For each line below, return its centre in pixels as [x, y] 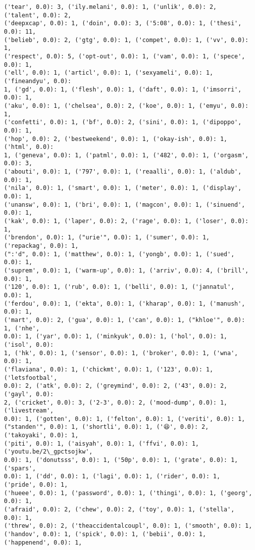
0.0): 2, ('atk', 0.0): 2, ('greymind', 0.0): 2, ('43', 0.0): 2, [116, 386]
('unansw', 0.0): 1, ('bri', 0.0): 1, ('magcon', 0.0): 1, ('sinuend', [125, 205]
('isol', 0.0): [29, 344]
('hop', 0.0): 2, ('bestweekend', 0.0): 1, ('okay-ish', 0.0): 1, [116, 139]
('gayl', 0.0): [29, 394]
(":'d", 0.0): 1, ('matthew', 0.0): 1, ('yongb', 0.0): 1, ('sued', [119, 254]
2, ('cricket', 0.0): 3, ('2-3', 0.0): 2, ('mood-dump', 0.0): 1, [116, 402]
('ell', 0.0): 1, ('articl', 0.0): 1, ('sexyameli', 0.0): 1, [109, 73]
